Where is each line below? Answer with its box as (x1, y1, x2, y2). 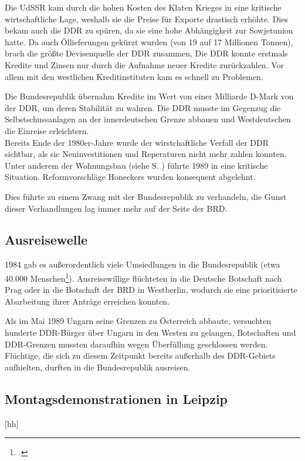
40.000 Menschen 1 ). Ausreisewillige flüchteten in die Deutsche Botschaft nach (5, 270, 282, 284)
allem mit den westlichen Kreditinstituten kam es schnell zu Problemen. (5, 70, 263, 82)
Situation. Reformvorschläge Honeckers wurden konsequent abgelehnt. (5, 171, 256, 183)
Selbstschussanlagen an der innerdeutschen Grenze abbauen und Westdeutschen (5, 113, 291, 125)
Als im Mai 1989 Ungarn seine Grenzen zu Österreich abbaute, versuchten (5, 315, 272, 327)
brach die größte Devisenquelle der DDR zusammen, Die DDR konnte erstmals (5, 47, 288, 59)
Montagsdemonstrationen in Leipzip (5, 389, 228, 407)
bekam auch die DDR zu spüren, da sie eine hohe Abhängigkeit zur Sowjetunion (5, 24, 293, 36)
